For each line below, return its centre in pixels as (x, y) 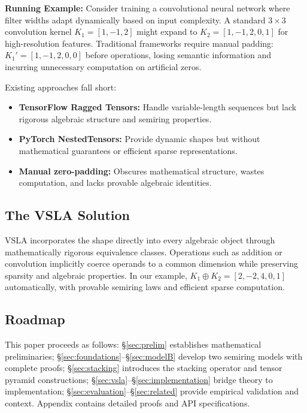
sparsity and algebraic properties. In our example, (96, 275)
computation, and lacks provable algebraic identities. (115, 183)
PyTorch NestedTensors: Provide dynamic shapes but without (139, 139)
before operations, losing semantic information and (178, 55)
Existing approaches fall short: (61, 87)
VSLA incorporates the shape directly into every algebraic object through (140, 239)
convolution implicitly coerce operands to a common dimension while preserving (151, 263)
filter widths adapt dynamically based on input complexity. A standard (135, 19)
